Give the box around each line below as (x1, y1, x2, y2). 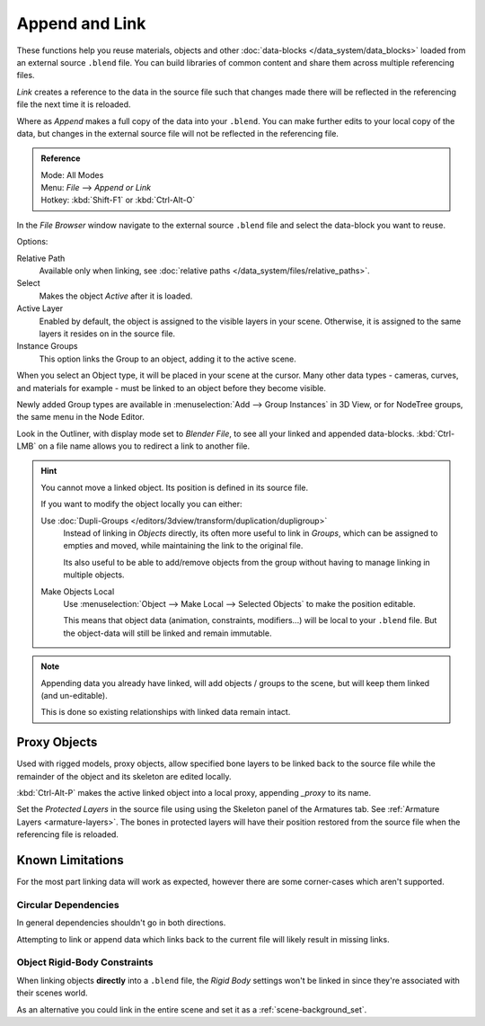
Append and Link (16, 13, 146, 33)
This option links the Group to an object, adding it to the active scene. (39, 353, 296, 364)
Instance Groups (16, 341, 78, 352)
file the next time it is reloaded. (16, 99, 131, 110)
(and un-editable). (40, 690, 108, 700)
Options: (16, 236, 48, 247)
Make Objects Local (40, 585, 115, 597)
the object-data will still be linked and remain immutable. (63, 628, 272, 638)
